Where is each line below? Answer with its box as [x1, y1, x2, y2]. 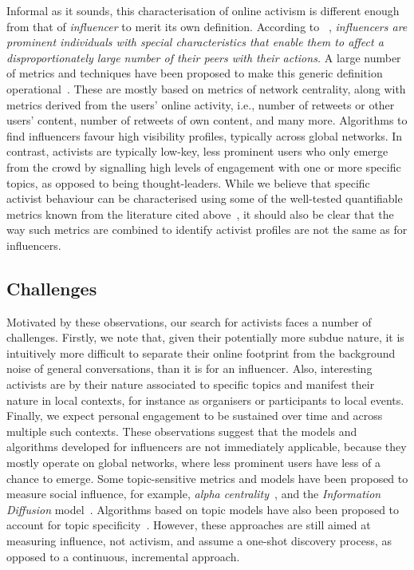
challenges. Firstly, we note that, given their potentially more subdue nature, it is [6, 329, 404, 346]
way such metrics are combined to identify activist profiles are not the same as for [6, 221, 408, 238]
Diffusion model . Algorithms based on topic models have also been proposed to [6, 501, 400, 517]
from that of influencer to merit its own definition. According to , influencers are [6, 18, 408, 34]
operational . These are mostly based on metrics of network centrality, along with [6, 80, 406, 97]
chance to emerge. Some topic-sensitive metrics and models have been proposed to [6, 469, 408, 486]
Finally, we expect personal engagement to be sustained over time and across [6, 407, 383, 424]
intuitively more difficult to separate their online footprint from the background [6, 344, 396, 361]
